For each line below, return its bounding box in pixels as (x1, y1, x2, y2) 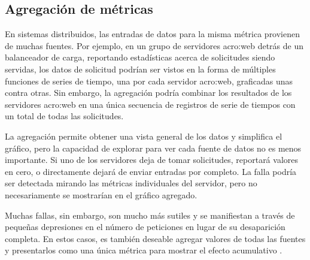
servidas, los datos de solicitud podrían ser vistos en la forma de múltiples (5, 62, 276, 75)
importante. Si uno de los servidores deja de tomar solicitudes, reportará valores (5, 153, 298, 166)
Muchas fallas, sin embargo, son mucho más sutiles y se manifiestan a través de (5, 208, 295, 221)
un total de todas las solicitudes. (5, 110, 124, 122)
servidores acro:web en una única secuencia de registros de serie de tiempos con (5, 98, 296, 110)
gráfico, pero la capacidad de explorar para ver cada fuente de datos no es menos (5, 141, 302, 154)
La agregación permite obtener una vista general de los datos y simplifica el (5, 129, 282, 142)
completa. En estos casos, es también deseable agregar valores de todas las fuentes (5, 232, 306, 244)
